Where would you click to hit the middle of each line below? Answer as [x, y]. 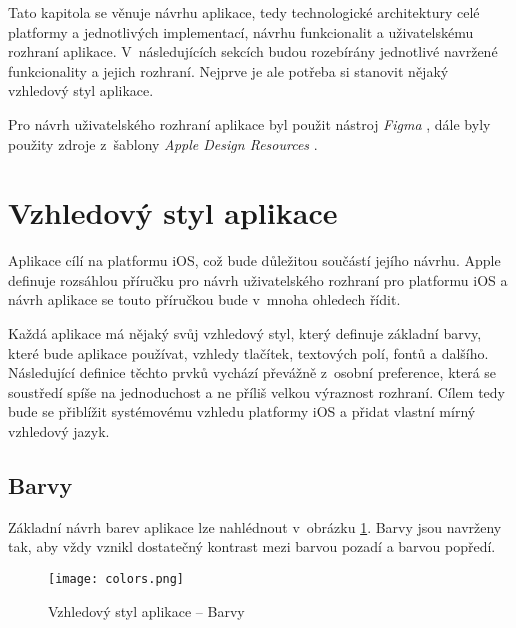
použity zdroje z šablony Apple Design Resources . [163, 143]
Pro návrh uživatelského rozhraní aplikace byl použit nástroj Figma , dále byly [249, 123]
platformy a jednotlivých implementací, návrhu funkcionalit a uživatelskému [241, 31]
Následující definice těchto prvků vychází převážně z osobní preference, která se [252, 372]
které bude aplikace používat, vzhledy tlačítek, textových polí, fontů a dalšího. [248, 352]
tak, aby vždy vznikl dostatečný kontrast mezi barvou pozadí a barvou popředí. [252, 546]
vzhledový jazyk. [59, 431]
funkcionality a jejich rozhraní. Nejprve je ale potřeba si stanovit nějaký [228, 70]
